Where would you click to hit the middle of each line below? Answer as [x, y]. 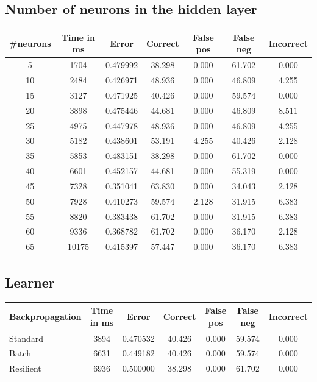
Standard [27, 338]
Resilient [25, 368]
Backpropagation [45, 316]
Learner [30, 282]
